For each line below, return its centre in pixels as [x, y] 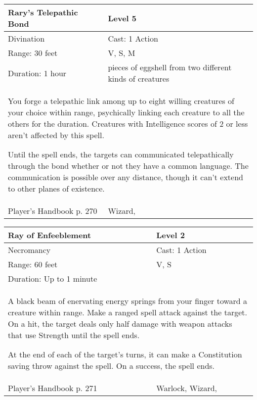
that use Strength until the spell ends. [74, 335]
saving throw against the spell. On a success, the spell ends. [111, 366]
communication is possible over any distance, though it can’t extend [126, 177]
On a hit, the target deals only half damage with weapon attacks [120, 324]
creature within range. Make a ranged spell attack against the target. [128, 312]
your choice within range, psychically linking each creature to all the [126, 112]
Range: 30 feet [33, 53]
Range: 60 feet [33, 264]
